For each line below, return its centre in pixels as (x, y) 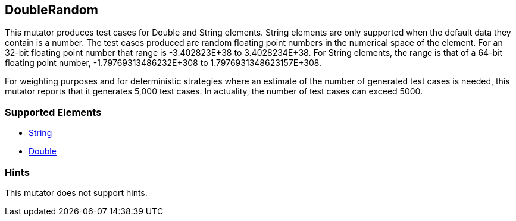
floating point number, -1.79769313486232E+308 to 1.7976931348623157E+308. (163, 63)
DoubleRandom (51, 10)
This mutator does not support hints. (76, 192)
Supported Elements (53, 112)
